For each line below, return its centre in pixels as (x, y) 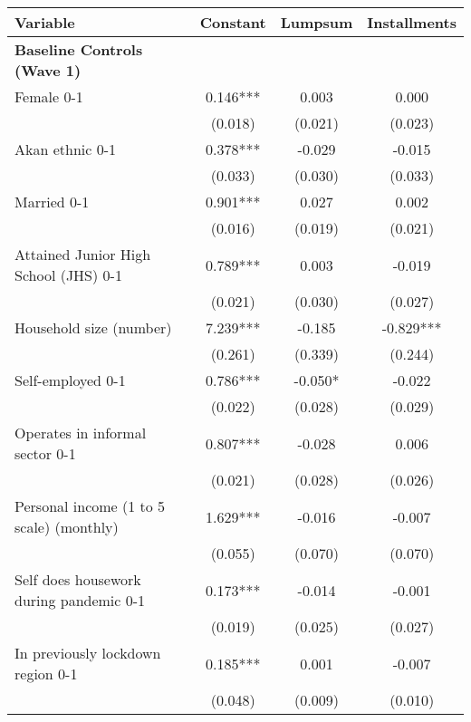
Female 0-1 (49, 96)
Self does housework (78, 579)
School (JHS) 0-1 (68, 275)
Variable (45, 22)
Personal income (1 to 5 (90, 506)
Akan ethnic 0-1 (66, 149)
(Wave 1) (48, 70)
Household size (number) (93, 327)
